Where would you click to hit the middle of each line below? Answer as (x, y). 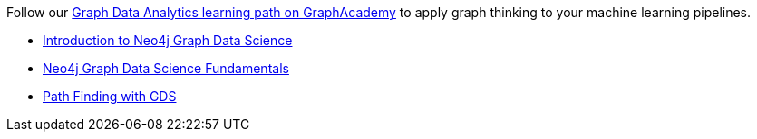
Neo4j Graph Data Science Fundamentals (166, 68)
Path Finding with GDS (110, 96)
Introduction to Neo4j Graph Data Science (168, 40)
